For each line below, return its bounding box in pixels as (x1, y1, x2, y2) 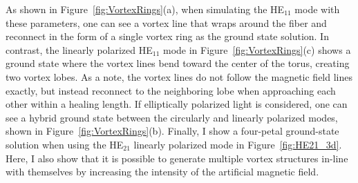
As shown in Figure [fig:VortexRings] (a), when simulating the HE (6, 2, 285, 16)
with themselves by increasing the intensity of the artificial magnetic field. (6, 164, 319, 179)
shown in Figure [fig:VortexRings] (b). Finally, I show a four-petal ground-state (6, 124, 339, 138)
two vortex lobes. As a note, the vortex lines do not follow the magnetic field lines (6, 69, 353, 84)
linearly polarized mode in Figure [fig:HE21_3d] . (133, 137, 342, 151)
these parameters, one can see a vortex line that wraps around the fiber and (6, 15, 327, 30)
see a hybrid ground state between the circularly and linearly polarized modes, (6, 110, 338, 124)
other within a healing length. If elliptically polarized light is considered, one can (6, 97, 348, 111)
